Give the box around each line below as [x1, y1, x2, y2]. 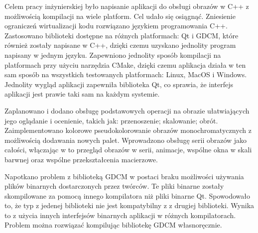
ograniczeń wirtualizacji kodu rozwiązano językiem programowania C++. [4, 20, 228, 31]
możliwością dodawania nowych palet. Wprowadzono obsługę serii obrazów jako [4, 134, 247, 145]
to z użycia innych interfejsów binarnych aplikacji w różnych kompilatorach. [4, 210, 236, 220]
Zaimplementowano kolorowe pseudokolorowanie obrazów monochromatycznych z [4, 125, 252, 135]
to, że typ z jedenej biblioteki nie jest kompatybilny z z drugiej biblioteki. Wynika [4, 200, 255, 211]
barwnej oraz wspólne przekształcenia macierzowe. [4, 154, 158, 164]
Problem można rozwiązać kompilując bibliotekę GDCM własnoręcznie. [4, 220, 222, 230]
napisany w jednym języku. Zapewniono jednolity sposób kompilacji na [4, 49, 221, 60]
